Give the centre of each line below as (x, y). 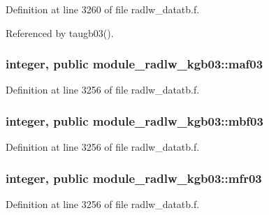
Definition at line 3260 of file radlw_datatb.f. (103, 9)
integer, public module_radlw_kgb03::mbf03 (134, 120)
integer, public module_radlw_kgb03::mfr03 (134, 178)
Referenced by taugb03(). (60, 32)
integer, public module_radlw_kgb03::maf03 (134, 64)
